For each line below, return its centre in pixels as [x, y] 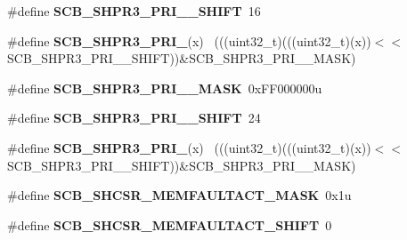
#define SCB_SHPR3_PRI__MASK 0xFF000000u [165, 88]
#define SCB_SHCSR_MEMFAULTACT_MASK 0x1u [179, 195]
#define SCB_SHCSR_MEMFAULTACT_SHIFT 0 [170, 224]
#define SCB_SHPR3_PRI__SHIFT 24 [134, 118]
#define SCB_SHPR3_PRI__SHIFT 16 [134, 11]
